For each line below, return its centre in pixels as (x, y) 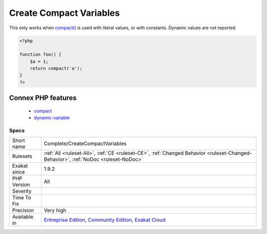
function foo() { (41, 55)
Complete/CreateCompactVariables (85, 143)
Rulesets (22, 156)
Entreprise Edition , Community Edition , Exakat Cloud (105, 220)
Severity (22, 191)
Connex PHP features (43, 98)
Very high (55, 210)
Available (23, 217)
